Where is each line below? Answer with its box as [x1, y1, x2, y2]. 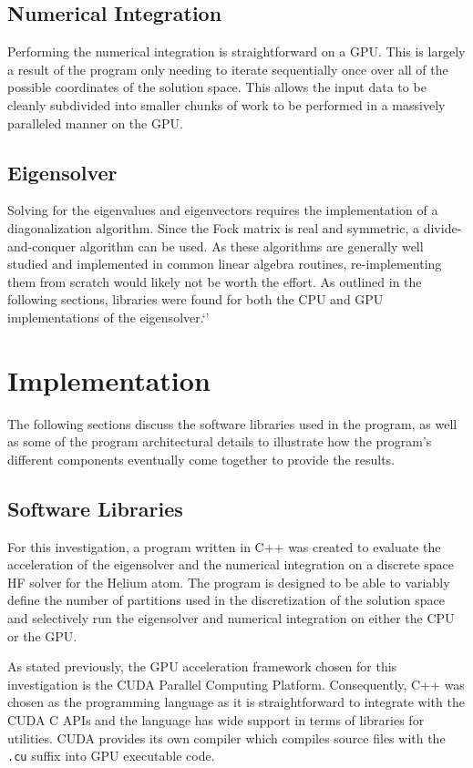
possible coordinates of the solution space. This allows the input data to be [7, 77, 427, 97]
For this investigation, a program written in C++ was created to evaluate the [7, 537, 441, 556]
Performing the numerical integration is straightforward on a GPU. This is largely [7, 42, 466, 61]
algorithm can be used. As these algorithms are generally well [79, 236, 424, 255]
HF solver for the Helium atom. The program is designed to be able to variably [7, 572, 450, 591]
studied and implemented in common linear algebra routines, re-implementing [7, 254, 442, 273]
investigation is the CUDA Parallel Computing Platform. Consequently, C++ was [7, 674, 465, 693]
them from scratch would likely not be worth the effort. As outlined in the [7, 271, 422, 291]
